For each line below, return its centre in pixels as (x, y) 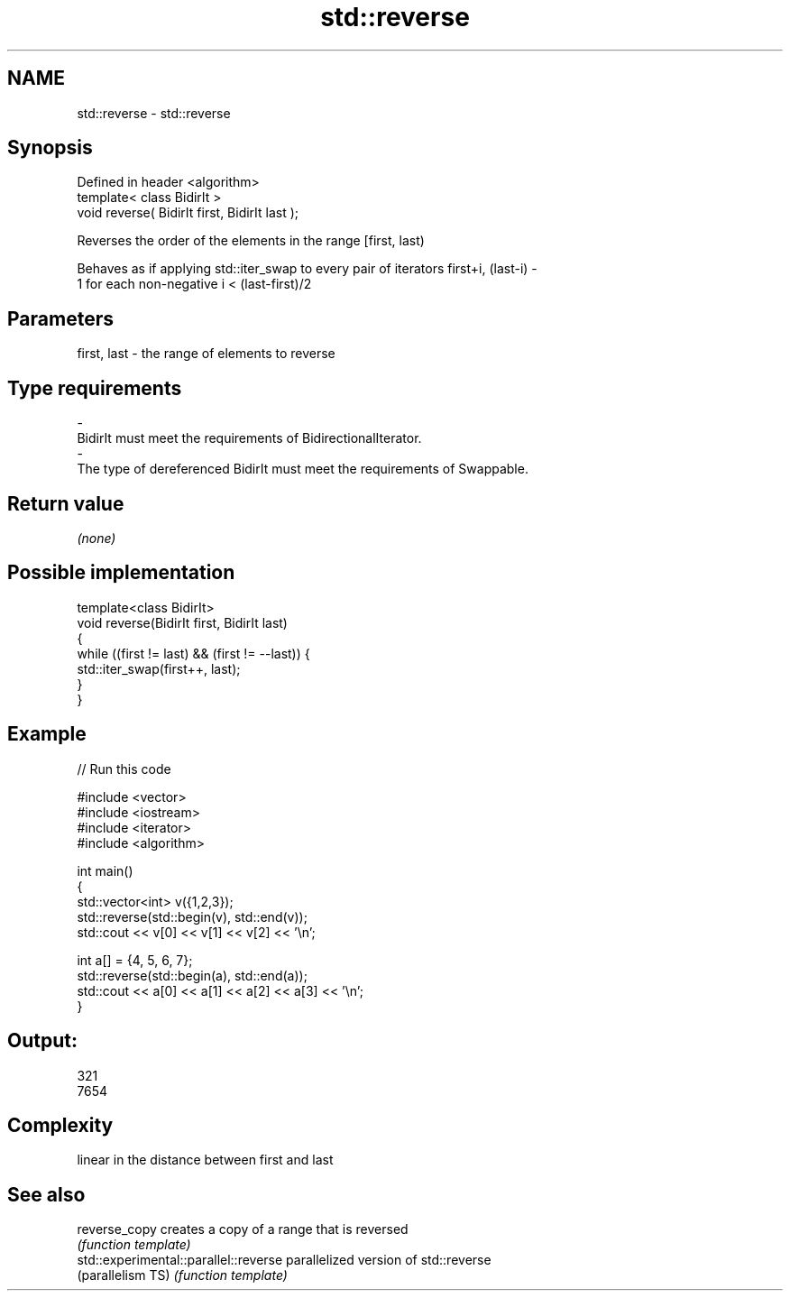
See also (46, 1194)
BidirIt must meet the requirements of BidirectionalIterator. (249, 438)
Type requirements (95, 388)
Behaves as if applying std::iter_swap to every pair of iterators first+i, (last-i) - (307, 269)
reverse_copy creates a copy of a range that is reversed (243, 1229)
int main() (105, 870)
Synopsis (50, 148)
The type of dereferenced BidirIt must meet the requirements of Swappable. (303, 469)
